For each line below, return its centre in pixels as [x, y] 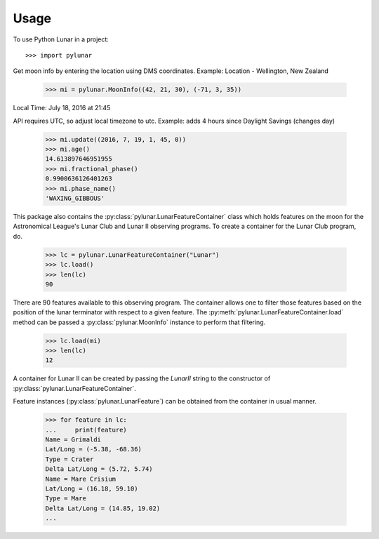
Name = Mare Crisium [80, 479]
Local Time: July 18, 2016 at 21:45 [62, 108]
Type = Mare [66, 499]
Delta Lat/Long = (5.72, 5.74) [99, 469]
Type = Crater [69, 459]
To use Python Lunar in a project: [61, 39]
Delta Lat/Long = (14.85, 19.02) [103, 508]
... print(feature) [86, 430]
